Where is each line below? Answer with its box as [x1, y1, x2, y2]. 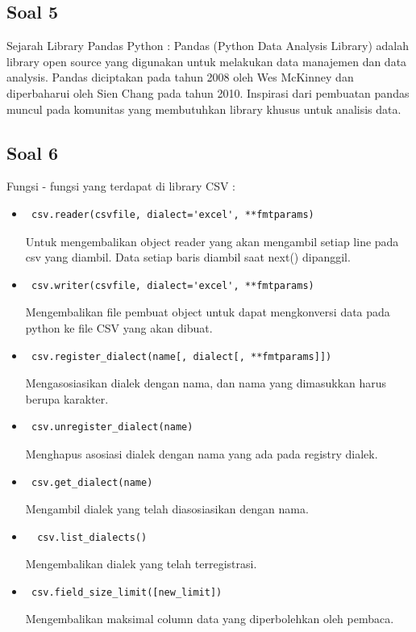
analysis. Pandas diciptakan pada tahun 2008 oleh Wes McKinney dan [6, 69, 354, 86]
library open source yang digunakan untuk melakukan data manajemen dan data [6, 52, 407, 69]
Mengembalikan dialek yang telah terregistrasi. [25, 555, 257, 572]
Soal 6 [6, 140, 59, 165]
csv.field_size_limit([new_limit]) [31, 586, 223, 598]
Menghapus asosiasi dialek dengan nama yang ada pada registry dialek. [25, 445, 378, 462]
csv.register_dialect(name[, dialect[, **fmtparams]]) [31, 350, 332, 362]
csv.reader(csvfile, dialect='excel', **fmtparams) [31, 208, 314, 220]
